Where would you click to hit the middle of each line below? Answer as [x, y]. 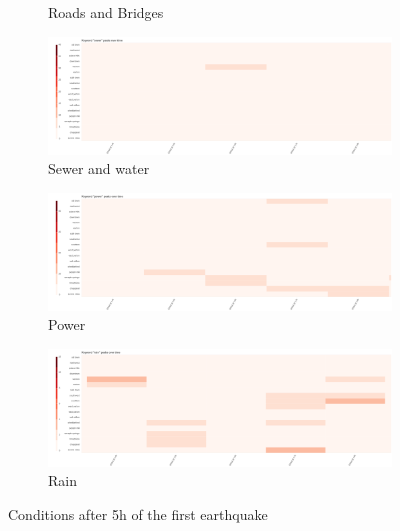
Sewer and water [99, 168]
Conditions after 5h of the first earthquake [138, 513]
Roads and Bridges [106, 12]
